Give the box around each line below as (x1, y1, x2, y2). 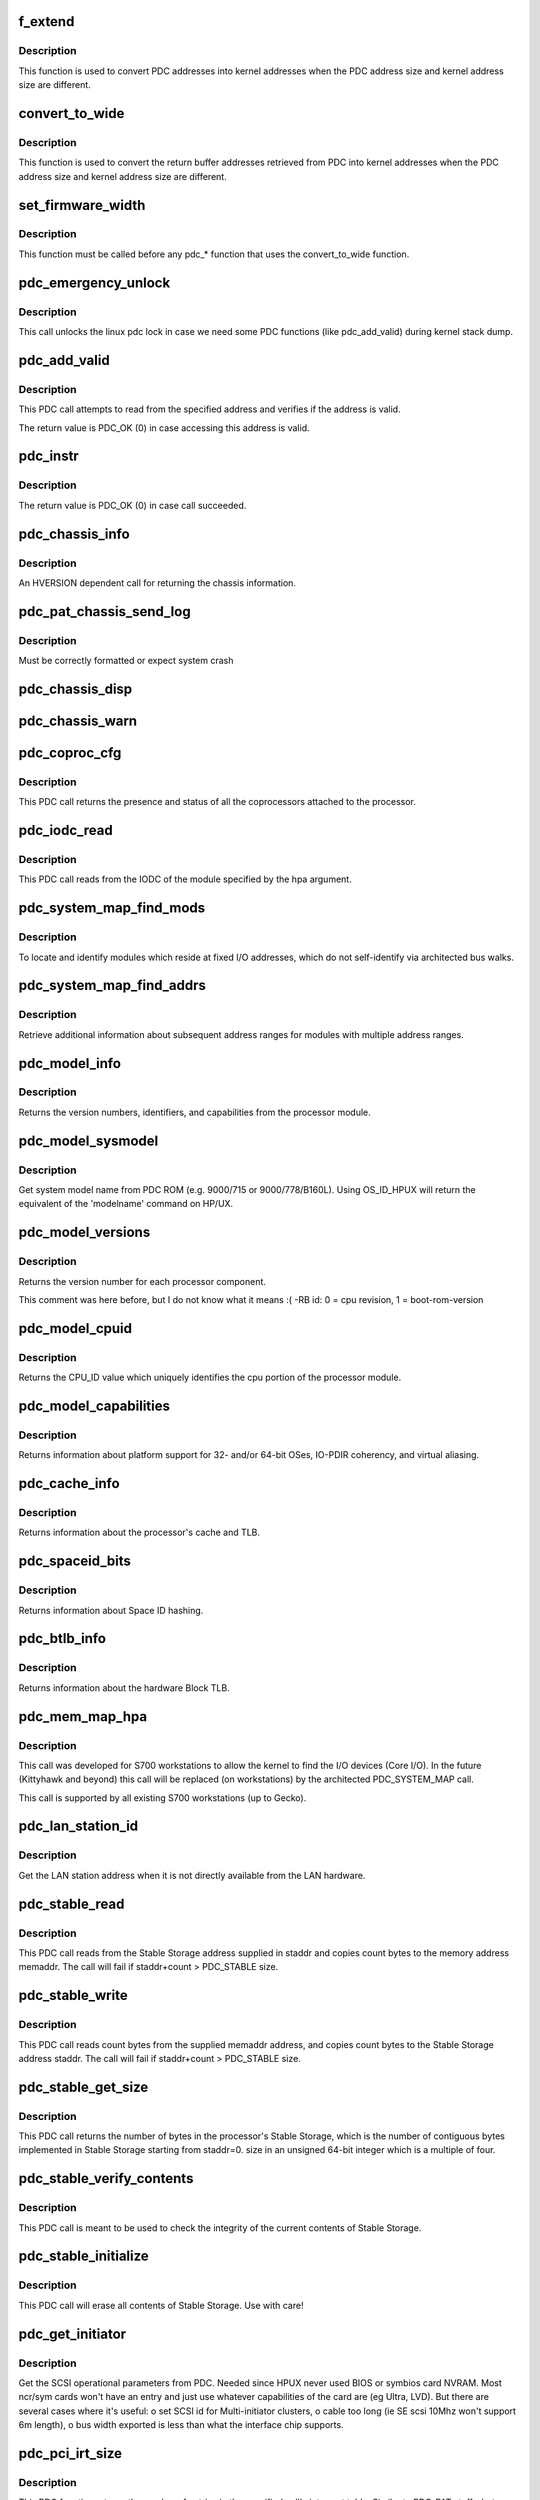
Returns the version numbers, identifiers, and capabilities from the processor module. (18, 1106, 372, 1118)
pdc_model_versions (18, 1224, 151, 1241)
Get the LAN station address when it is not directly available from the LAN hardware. (18, 1869, 366, 1881)
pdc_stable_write (18, 1987, 129, 2004)
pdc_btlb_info (18, 1630, 107, 1647)
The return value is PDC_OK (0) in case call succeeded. (18, 499, 247, 511)
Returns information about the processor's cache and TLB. (18, 1526, 260, 1539)
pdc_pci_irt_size (18, 2445, 123, 2462)
